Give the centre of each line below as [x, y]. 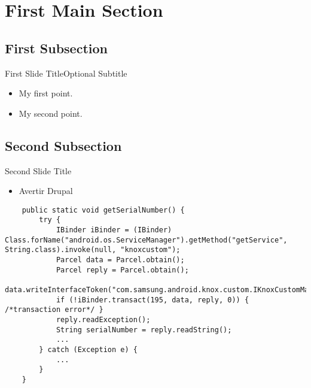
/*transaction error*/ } [54, 310]
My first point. [46, 93]
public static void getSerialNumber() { [103, 210]
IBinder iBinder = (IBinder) [114, 230]
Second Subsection [63, 145]
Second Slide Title [38, 170]
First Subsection [56, 48]
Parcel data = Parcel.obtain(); [120, 260]
